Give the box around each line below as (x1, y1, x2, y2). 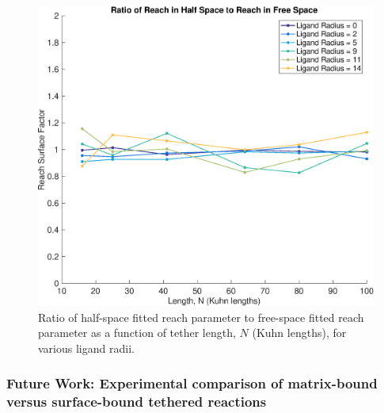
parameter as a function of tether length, (38, 324, 236, 341)
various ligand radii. (38, 339, 135, 356)
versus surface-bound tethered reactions (6, 392, 267, 411)
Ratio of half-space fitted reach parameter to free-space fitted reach (38, 308, 364, 325)
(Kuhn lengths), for (252, 324, 347, 341)
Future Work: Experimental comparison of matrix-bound (6, 373, 378, 393)
